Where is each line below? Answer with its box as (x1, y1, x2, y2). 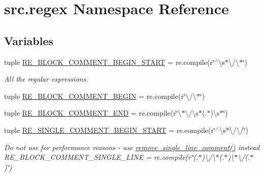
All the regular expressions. (4, 74, 88, 84)
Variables (4, 32, 54, 48)
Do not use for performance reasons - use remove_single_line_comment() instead (4, 142, 260, 152)
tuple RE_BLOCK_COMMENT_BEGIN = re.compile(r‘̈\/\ (4, 90, 196, 101)
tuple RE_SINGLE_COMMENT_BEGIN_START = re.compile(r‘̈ (4, 124, 216, 135)
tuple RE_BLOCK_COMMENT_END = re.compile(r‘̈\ (4, 108, 182, 118)
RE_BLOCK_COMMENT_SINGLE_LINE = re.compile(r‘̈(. (4, 152, 199, 162)
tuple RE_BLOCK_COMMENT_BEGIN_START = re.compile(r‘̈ (4, 56, 215, 67)
